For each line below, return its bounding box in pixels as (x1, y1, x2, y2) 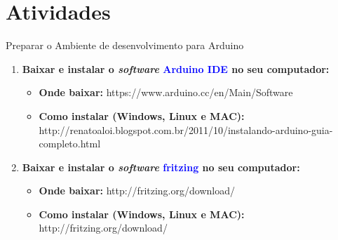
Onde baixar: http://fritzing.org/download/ (39, 183, 235, 198)
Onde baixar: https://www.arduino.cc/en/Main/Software (39, 85, 293, 100)
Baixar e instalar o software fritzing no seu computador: (22, 159, 300, 174)
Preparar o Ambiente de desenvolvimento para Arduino (6, 38, 244, 53)
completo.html (39, 136, 101, 151)
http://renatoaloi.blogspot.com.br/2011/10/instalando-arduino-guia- (39, 122, 333, 137)
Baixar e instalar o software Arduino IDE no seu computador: (22, 61, 330, 76)
